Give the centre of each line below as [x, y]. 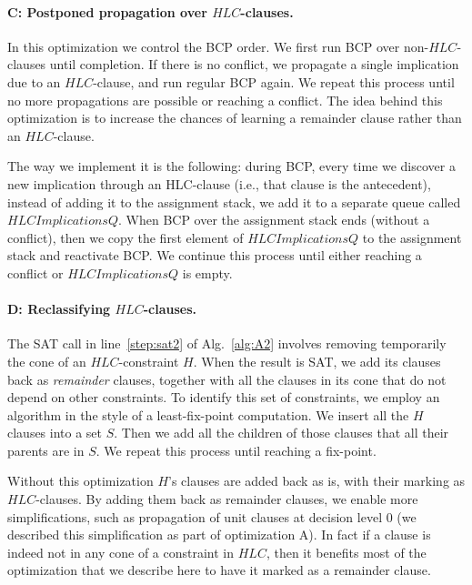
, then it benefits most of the [346, 552]
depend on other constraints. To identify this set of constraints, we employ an [224, 397]
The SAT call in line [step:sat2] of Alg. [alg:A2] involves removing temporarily [227, 343]
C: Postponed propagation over [107, 11]
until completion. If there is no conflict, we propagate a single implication [254, 64]
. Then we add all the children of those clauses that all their [281, 433]
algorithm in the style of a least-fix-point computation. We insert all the [208, 414]
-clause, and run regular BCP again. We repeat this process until [274, 81]
